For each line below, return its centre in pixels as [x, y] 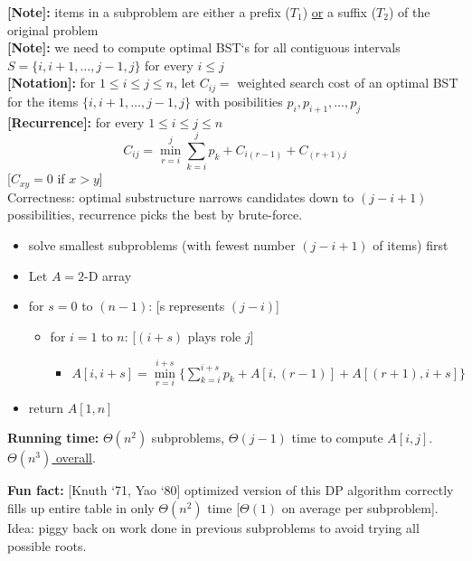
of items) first [411, 244]
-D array [108, 275]
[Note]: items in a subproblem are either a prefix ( [149, 12]
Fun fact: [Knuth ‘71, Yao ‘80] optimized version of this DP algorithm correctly [231, 490]
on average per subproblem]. [360, 507]
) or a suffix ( [340, 12]
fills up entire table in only [81, 507]
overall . [76, 458]
